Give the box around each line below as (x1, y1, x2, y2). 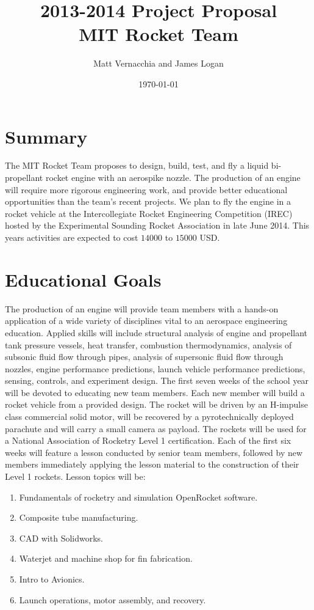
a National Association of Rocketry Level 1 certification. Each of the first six (5, 434, 291, 447)
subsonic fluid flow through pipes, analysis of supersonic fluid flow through (5, 350, 284, 363)
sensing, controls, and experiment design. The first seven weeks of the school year (5, 374, 309, 387)
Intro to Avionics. (19, 573, 85, 585)
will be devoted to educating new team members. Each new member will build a (5, 386, 305, 399)
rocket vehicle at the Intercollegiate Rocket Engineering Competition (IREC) (5, 207, 293, 219)
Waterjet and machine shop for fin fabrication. (19, 552, 193, 565)
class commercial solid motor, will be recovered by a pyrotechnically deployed (5, 410, 294, 423)
